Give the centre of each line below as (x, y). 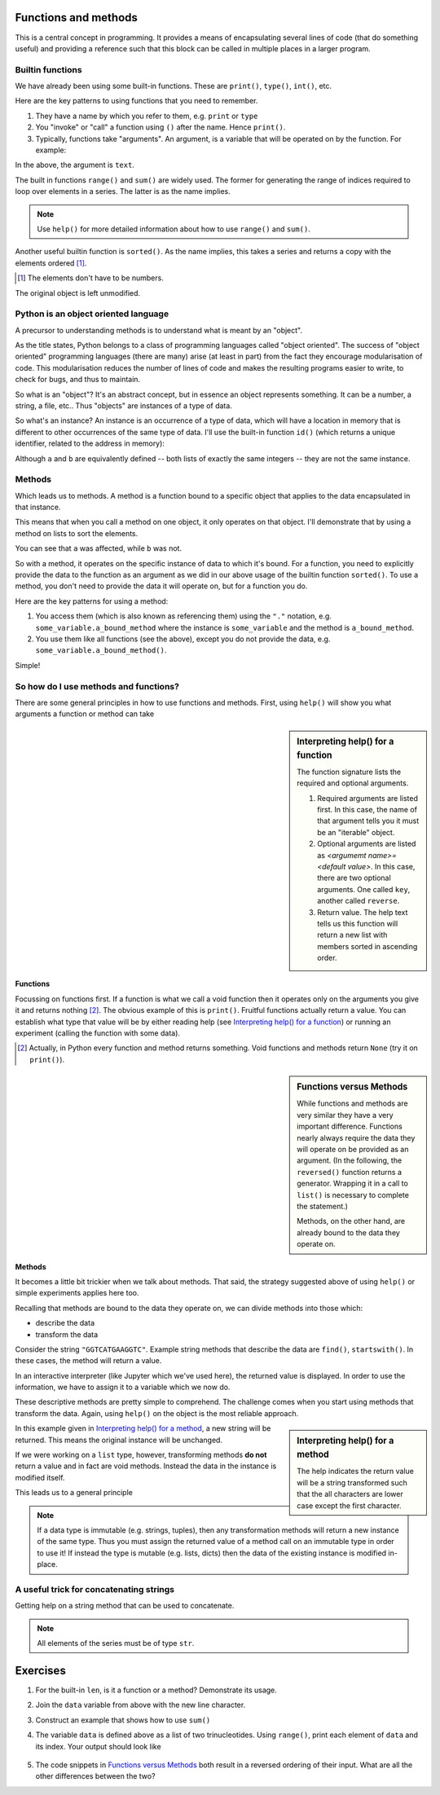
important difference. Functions (350, 1126)
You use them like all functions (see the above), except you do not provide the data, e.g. (183, 639)
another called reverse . (359, 901)
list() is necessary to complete (353, 1194)
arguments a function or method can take (85, 714)
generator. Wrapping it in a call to (353, 1183)
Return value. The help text (363, 912)
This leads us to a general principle (74, 1493)
